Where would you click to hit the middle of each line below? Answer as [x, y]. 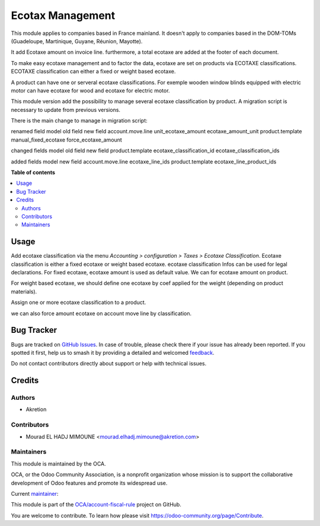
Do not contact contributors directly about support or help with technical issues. [109, 364]
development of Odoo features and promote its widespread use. [89, 483]
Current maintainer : [35, 493]
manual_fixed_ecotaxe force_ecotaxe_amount [67, 140]
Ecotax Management [63, 15]
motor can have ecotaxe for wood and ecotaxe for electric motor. [90, 90]
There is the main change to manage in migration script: [79, 121]
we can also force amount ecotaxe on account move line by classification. [101, 313]
